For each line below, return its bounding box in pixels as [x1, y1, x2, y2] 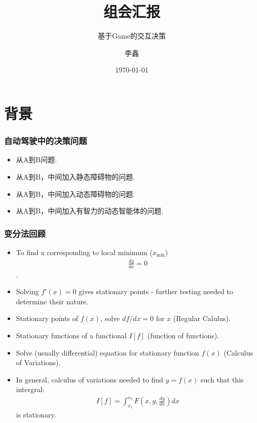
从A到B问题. [16, 154, 57, 165]
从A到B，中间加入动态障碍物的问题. [16, 188, 135, 199]
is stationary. [16, 409, 56, 420]
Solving [16, 286, 39, 297]
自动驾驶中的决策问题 [4, 134, 87, 147]
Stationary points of [16, 313, 79, 324]
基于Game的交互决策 [98, 30, 166, 41]
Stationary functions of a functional [16, 330, 127, 341]
